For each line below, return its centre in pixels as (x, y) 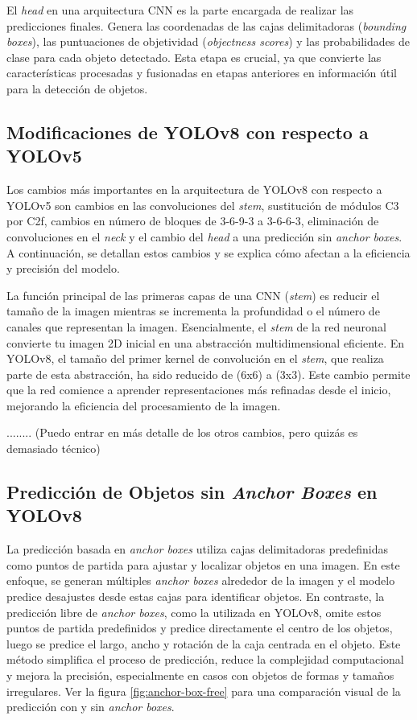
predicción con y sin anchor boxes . (91, 707)
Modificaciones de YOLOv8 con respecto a (188, 132)
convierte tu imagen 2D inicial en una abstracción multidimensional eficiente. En (206, 342)
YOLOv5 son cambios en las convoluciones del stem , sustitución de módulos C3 (203, 205)
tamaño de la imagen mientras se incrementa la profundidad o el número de (193, 311)
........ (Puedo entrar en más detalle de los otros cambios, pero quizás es (182, 432)
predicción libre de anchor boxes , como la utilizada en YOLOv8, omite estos (194, 612)
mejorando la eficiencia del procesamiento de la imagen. (144, 405)
